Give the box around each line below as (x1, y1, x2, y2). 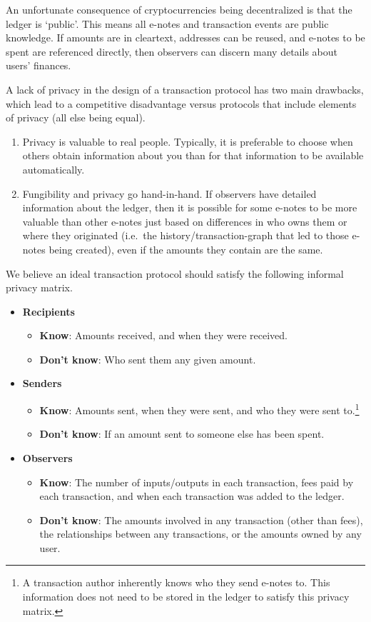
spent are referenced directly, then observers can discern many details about (6, 44, 337, 59)
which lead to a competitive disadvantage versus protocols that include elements (6, 96, 357, 111)
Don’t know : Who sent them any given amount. (39, 351, 256, 366)
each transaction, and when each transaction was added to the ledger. (39, 488, 345, 503)
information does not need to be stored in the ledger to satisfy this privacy (22, 589, 350, 604)
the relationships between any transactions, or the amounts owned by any (39, 526, 362, 541)
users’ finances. (6, 58, 71, 73)
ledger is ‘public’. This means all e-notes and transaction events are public (6, 16, 329, 31)
